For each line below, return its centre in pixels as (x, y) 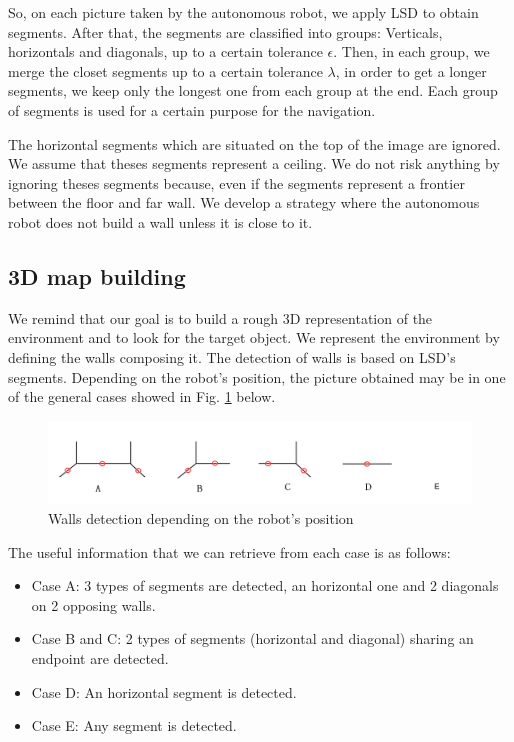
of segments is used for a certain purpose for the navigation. (192, 109)
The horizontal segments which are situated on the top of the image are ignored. (254, 143)
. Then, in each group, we (411, 51)
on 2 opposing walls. (93, 604)
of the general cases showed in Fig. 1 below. (142, 396)
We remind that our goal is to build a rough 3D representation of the (220, 317)
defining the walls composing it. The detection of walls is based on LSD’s (232, 356)
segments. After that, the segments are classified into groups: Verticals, (225, 31)
